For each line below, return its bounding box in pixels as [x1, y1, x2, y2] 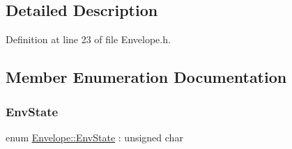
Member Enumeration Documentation [6, 66, 287, 88]
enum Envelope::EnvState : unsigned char [6, 130, 183, 144]
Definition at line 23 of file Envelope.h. [6, 32, 171, 47]
